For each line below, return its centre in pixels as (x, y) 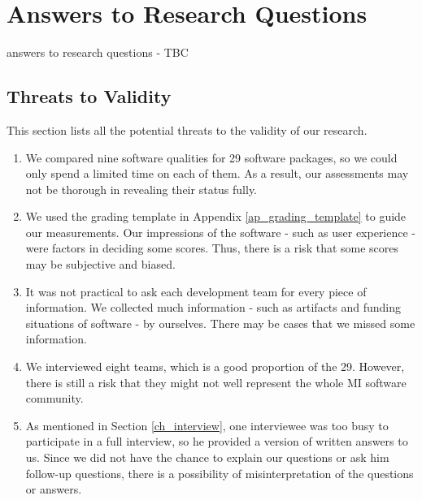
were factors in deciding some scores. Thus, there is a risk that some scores (212, 248)
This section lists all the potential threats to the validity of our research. (187, 129)
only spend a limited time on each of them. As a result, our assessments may (217, 173)
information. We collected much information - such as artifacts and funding (213, 307)
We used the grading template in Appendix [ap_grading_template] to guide (216, 216)
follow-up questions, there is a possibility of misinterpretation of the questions (220, 473)
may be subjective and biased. (100, 264)
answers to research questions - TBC (98, 52)
